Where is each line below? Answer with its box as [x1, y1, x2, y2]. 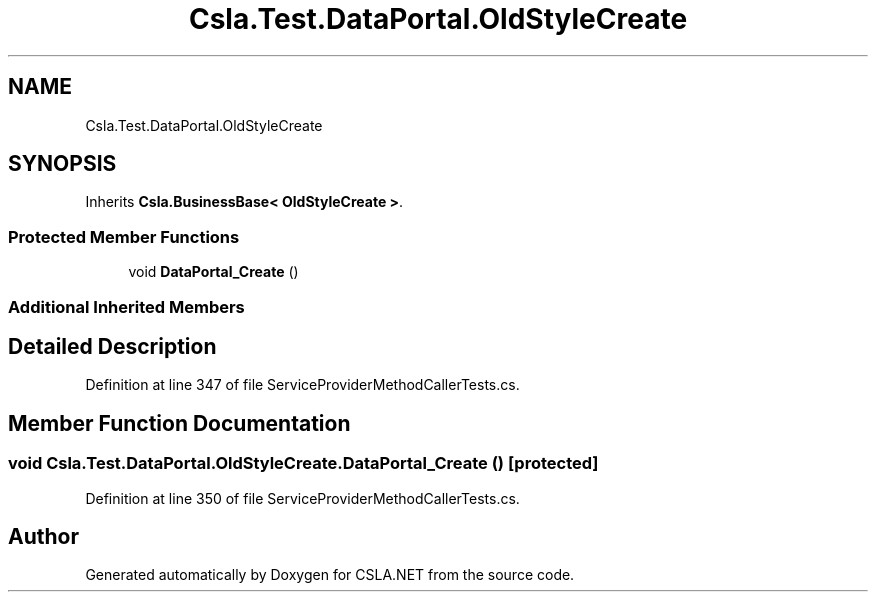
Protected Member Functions [8, 226, 240, 247]
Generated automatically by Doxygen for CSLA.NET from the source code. [85, 566, 575, 584]
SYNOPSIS [8, 151, 117, 177]
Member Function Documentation [8, 410, 351, 436]
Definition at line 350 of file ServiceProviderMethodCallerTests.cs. [85, 489, 520, 507]
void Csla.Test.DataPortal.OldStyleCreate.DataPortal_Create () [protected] [8, 453, 599, 474]
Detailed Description [8, 333, 217, 359]
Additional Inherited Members [8, 296, 245, 317]
